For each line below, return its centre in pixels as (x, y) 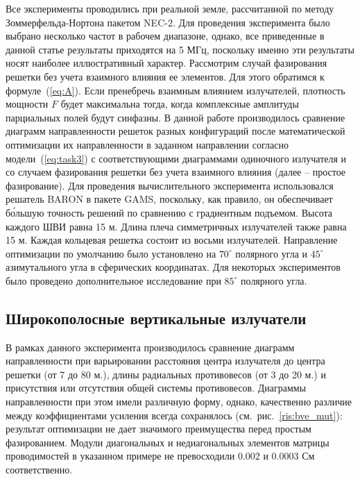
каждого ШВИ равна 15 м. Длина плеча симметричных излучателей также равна (176, 226)
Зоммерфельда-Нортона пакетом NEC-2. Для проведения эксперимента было (168, 22)
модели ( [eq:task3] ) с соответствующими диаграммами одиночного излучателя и (176, 158)
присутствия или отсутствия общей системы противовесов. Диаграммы (156, 388)
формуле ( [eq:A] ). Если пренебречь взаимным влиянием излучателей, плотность (175, 90)
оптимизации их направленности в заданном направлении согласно (147, 144)
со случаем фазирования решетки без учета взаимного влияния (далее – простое (176, 172)
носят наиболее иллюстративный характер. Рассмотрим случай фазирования (166, 63)
